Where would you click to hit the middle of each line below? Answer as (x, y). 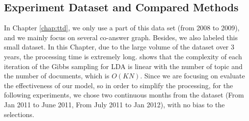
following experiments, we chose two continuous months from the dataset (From (124, 95)
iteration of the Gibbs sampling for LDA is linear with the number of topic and (123, 66)
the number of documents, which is (57, 76)
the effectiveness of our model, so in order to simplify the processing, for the (119, 85)
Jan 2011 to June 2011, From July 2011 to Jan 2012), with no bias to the (114, 104)
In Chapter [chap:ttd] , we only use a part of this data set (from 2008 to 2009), (122, 28)
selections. (19, 114)
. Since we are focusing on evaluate (193, 76)
